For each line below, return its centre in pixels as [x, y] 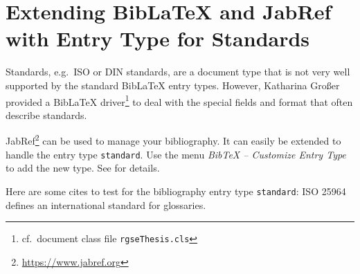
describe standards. [46, 115]
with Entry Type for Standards [158, 38]
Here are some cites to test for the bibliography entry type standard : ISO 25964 [176, 191]
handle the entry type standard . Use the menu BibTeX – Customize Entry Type [176, 154]
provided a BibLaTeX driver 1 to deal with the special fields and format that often [179, 100]
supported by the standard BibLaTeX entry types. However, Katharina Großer [173, 85]
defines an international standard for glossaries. [106, 204]
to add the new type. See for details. [83, 168]
